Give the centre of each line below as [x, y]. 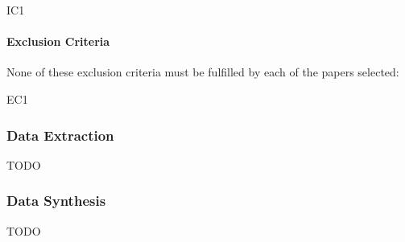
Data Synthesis [56, 201]
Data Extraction [60, 135]
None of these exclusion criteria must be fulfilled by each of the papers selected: [203, 72]
